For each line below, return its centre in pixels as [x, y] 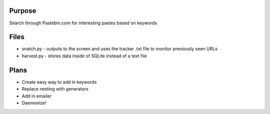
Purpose [23, 11]
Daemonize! [34, 103]
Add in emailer [37, 96]
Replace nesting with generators [55, 89]
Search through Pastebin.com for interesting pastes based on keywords [83, 23]
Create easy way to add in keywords [59, 82]
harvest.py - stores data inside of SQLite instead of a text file [84, 56]
